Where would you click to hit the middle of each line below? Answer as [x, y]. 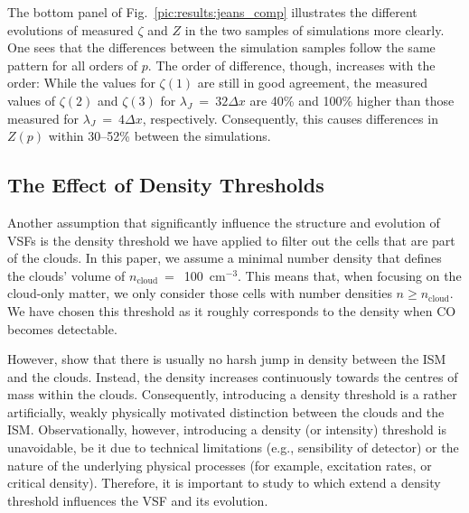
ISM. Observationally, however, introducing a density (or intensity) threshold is [227, 429]
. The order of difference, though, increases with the [291, 65]
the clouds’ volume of [66, 275]
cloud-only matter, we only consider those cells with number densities [200, 293]
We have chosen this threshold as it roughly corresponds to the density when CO [232, 310]
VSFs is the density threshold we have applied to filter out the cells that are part [231, 240]
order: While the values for [81, 83]
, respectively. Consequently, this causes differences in [290, 118]
